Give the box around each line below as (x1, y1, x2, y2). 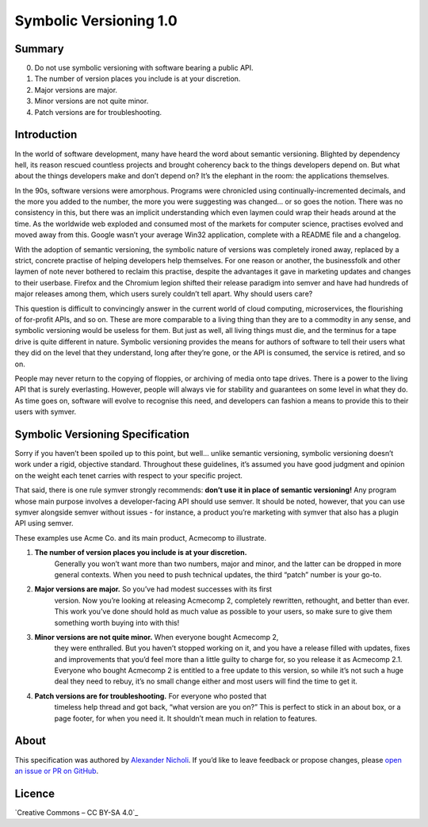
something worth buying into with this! (54, 618, 180, 627)
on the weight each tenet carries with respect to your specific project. (14, 470, 243, 480)
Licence (14, 787, 55, 800)
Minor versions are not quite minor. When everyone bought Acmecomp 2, (34, 632, 279, 641)
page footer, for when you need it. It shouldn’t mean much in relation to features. (54, 714, 317, 723)
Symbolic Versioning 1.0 (14, 12, 178, 29)
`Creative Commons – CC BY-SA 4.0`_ (14, 807, 139, 817)
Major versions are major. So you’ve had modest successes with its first (34, 584, 273, 594)
